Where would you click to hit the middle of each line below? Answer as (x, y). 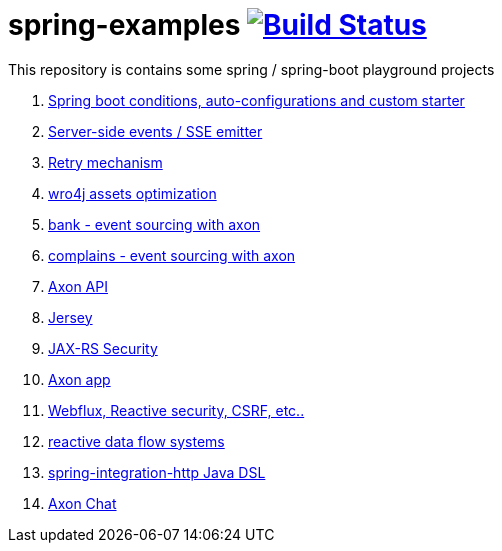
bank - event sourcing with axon (154, 224)
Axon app (79, 379)
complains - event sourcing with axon (172, 255)
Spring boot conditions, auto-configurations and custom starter (256, 100)
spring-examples (124, 25)
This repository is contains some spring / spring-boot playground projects (251, 69)
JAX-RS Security (103, 348)
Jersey (70, 317)
